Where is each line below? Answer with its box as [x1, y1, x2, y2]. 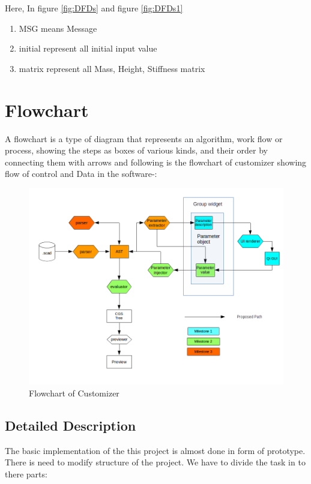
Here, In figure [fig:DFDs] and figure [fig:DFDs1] [5, 2, 183, 14]
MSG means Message [19, 22, 97, 34]
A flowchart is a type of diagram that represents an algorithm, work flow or [5, 132, 283, 145]
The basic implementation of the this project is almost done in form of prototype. [5, 444, 306, 456]
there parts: [5, 468, 47, 480]
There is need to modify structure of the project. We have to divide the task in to [5, 456, 306, 468]
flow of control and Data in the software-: [5, 167, 157, 180]
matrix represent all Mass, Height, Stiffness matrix [19, 62, 205, 74]
